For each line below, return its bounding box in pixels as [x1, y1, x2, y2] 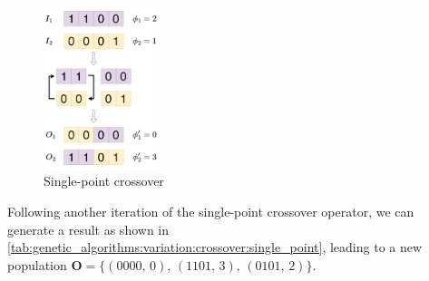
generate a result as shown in [7, 219, 170, 238]
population [7, 255, 67, 274]
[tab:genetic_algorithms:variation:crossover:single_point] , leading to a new [7, 237, 423, 257]
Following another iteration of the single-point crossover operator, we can [7, 201, 414, 220]
